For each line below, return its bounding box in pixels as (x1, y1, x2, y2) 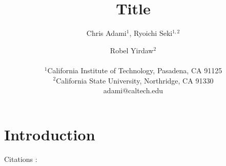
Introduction (4, 123, 95, 144)
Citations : (4, 153, 37, 164)
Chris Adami (86, 28, 127, 38)
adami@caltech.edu (103, 85, 163, 96)
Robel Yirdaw (110, 45, 154, 55)
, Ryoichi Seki (129, 28, 173, 38)
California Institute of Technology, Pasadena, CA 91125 (47, 65, 222, 75)
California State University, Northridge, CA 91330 (56, 75, 214, 86)
